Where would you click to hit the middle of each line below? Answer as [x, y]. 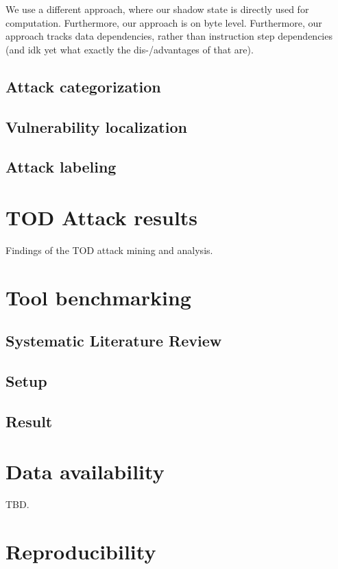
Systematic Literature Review [114, 341]
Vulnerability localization [96, 126]
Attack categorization [83, 86]
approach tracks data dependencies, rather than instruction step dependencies [169, 36]
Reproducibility [81, 552]
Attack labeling [61, 167]
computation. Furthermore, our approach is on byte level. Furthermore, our [164, 22]
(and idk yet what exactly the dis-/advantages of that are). [130, 49]
